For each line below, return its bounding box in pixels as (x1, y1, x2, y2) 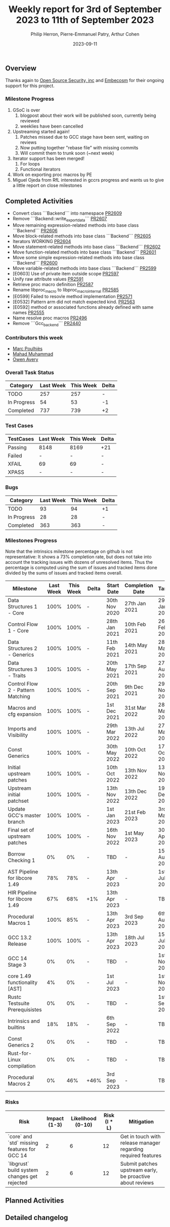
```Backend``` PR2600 (12, 260, 58, 266)
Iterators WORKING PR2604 (12, 238, 71, 244)
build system (8, 1166, 38, 1173)
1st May (124, 830, 144, 837)
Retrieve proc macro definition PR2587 (12, 281, 94, 288)
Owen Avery (12, 356, 38, 362)
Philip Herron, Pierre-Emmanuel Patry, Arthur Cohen (30, 31, 140, 37)
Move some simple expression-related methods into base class (12, 255, 145, 261)
